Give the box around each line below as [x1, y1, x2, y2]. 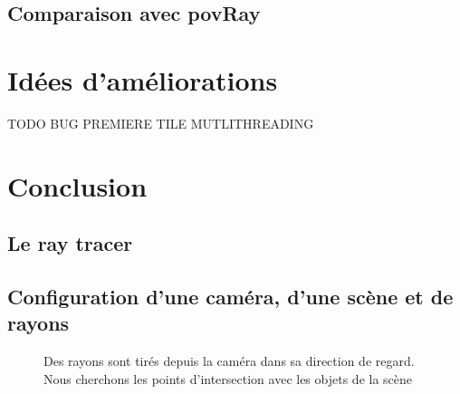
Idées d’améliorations [7, 61, 278, 98]
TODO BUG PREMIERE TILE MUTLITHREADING [7, 113, 314, 132]
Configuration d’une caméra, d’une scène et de [7, 283, 454, 311]
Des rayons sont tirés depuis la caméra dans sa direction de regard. [43, 351, 415, 370]
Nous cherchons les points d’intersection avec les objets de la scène [43, 369, 413, 388]
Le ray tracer [7, 229, 133, 257]
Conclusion [7, 167, 148, 204]
